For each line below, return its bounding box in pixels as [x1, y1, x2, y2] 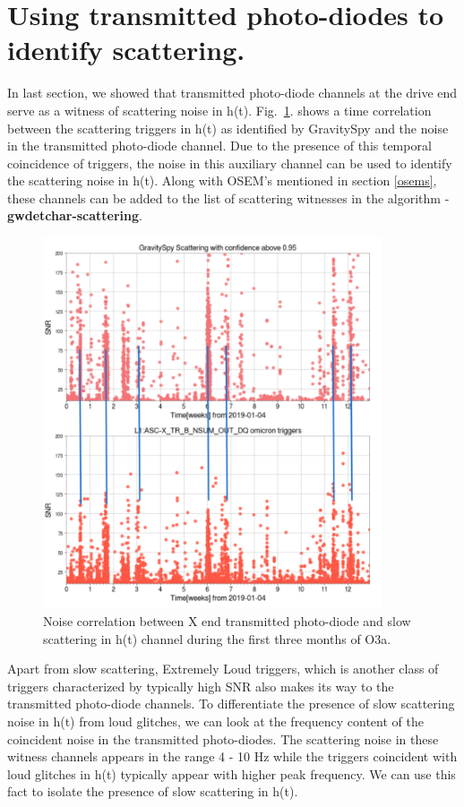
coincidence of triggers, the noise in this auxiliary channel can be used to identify [7, 153, 452, 172]
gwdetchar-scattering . [7, 206, 142, 225]
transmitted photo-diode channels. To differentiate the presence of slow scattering [7, 694, 455, 713]
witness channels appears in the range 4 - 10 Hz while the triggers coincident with [7, 747, 458, 766]
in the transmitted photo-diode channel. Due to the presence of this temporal [7, 136, 432, 155]
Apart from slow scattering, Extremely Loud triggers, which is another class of [7, 659, 439, 678]
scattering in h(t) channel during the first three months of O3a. [43, 629, 391, 648]
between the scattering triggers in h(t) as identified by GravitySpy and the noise [7, 118, 449, 137]
